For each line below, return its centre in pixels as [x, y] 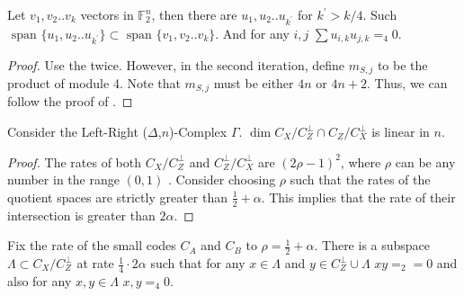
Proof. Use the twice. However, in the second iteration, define [176, 64]
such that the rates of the [360, 179]
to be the [402, 64]
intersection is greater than [81, 215]
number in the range [63, 179]
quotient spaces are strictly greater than [117, 197]
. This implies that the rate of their [358, 197]
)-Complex [198, 131]
